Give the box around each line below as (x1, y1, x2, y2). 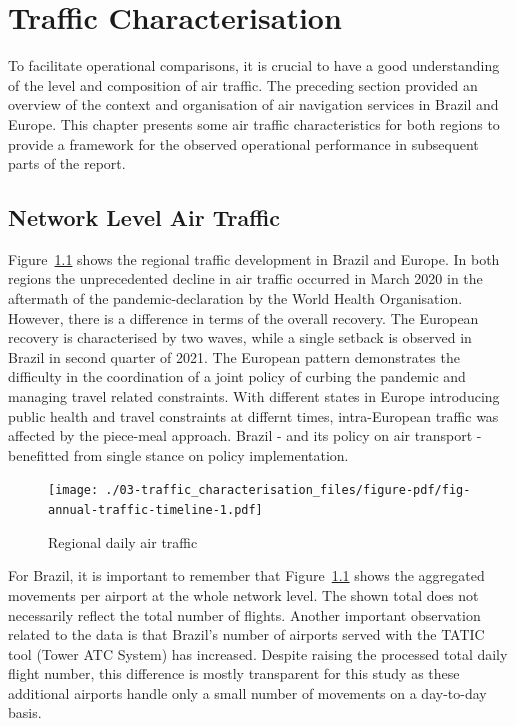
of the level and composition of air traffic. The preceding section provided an (8, 74, 478, 95)
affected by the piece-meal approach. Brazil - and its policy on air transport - (8, 425, 482, 446)
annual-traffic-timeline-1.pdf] (48, 503, 263, 518)
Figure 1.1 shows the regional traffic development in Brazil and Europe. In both (8, 248, 500, 269)
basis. (8, 702, 42, 723)
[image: (48, 483, 99, 498)
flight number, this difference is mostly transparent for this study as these (8, 663, 460, 684)
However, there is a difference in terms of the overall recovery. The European (8, 307, 479, 328)
